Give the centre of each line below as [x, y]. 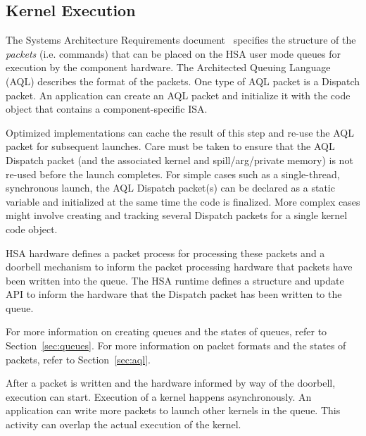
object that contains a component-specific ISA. [107, 109]
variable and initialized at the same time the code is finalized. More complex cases [183, 201]
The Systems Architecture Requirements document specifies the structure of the [181, 40]
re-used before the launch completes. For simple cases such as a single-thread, [173, 174]
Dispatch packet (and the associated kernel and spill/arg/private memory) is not [179, 160]
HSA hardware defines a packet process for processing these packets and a [165, 253]
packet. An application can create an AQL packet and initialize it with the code [178, 95]
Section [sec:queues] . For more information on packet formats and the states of [176, 345]
